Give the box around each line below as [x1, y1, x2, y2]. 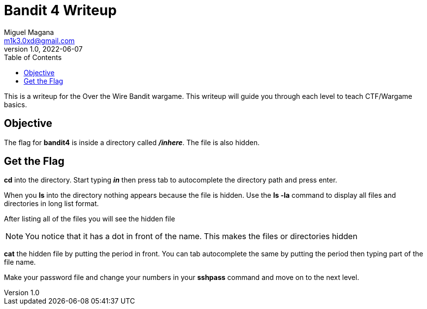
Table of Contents [4, 53, 62, 62]
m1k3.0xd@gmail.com [4, 36, 75, 45]
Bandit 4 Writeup [4, 2, 117, 19]
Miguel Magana [4, 28, 54, 36]
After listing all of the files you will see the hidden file [4, 215, 175, 223]
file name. [4, 258, 36, 267]
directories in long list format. [4, 199, 99, 208]
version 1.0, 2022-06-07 [4, 44, 83, 53]
